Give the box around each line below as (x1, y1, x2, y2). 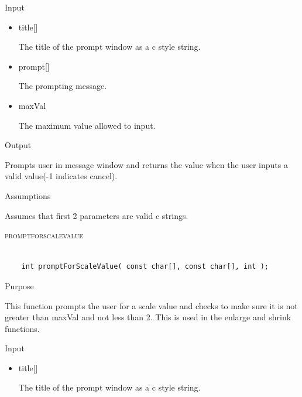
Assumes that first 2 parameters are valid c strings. (5, 209, 188, 221)
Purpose (5, 279, 34, 292)
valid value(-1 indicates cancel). (5, 170, 118, 182)
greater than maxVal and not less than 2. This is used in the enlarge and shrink (5, 311, 291, 323)
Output (5, 139, 32, 151)
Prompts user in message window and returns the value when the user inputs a (5, 158, 288, 170)
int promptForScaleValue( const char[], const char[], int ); (21, 262, 269, 271)
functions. (5, 322, 40, 334)
